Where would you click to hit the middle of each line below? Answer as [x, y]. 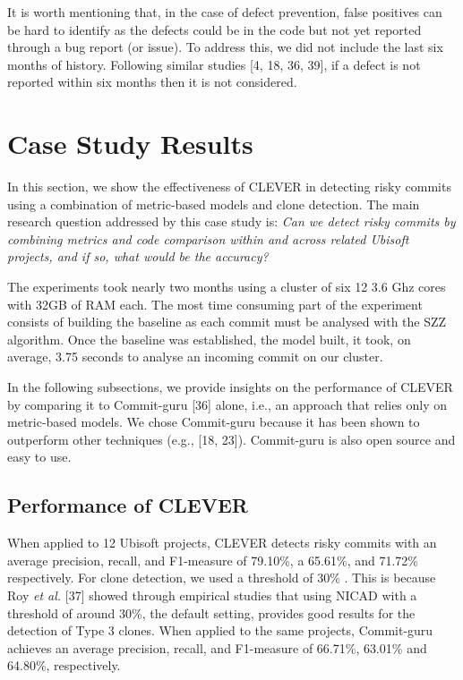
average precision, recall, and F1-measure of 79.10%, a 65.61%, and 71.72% [213, 560]
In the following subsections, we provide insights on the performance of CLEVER [230, 387]
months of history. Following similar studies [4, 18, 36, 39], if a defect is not [214, 64]
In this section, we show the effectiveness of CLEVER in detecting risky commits [229, 187]
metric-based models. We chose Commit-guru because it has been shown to [214, 422]
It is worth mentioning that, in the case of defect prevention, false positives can [225, 12]
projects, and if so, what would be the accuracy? [138, 256]
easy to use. [39, 457]
